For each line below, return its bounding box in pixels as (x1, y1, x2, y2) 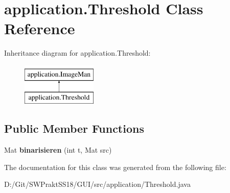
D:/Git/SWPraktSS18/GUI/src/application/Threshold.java (4, 179, 191, 189)
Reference (4, 18, 75, 39)
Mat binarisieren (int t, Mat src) (4, 144, 112, 155)
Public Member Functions (4, 120, 144, 136)
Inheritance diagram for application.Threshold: (4, 47, 151, 58)
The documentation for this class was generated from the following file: (4, 161, 226, 172)
